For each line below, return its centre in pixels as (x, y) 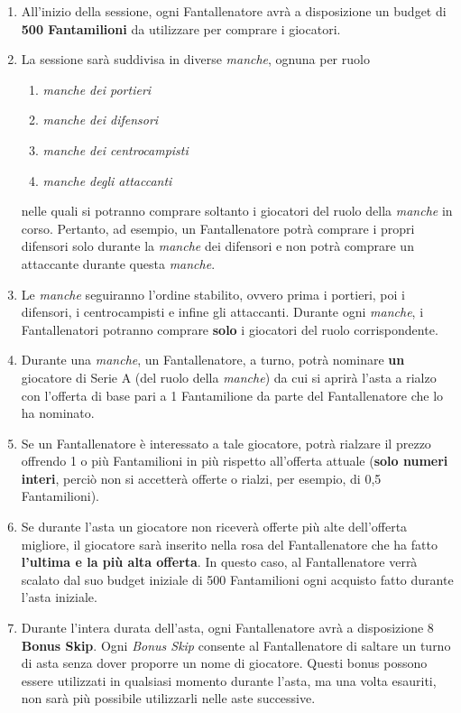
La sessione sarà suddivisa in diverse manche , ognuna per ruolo (195, 59)
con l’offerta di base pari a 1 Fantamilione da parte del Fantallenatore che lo (232, 395)
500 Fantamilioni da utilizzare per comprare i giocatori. (181, 28)
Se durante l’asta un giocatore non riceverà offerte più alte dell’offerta (214, 527)
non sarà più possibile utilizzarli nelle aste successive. (168, 698)
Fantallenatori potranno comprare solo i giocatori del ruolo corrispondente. (230, 329)
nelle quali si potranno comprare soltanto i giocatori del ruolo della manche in (237, 211)
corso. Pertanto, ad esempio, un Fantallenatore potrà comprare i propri (218, 228)
